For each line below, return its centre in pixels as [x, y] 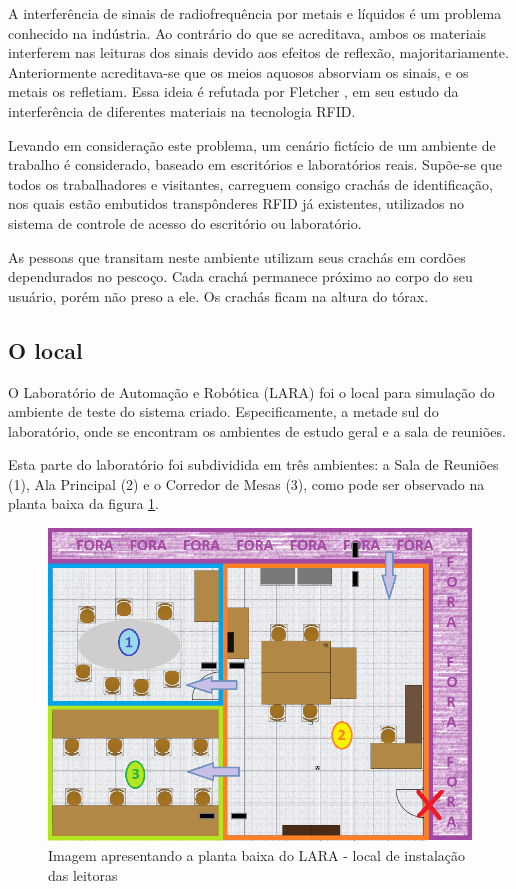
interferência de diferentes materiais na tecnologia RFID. [182, 110]
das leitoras [83, 874]
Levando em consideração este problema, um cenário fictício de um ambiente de [252, 144]
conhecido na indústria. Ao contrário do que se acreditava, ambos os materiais [247, 32]
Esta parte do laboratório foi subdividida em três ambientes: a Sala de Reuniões [253, 464]
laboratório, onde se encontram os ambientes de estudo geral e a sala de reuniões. [257, 430]
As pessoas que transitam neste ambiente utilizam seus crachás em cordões [237, 256]
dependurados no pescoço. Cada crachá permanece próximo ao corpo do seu [240, 276]
